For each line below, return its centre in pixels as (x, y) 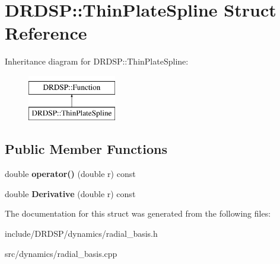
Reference (46, 33)
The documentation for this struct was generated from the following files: (138, 213)
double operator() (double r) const (70, 174)
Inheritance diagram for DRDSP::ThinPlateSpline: (97, 61)
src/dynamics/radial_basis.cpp (61, 253)
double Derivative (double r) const (70, 193)
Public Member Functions (86, 149)
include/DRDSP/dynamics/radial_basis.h (81, 234)
